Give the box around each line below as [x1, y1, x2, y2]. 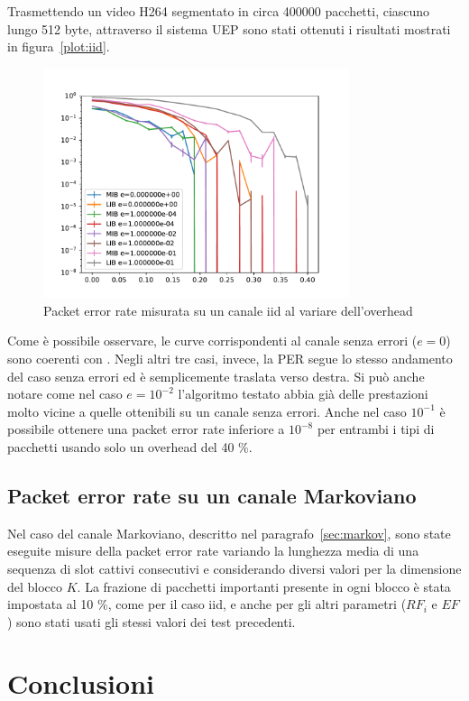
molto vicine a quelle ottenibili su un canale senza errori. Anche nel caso [7, 401, 407, 420]
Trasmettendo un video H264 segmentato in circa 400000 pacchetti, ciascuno [7, 2, 430, 20]
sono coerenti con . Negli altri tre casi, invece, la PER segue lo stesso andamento [7, 348, 453, 367]
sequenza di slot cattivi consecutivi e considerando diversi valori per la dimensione [7, 558, 462, 577]
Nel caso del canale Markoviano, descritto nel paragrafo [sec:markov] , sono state [7, 523, 451, 542]
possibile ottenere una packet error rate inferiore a [7, 420, 285, 438]
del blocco [7, 576, 63, 595]
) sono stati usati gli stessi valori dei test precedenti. [7, 612, 296, 631]
